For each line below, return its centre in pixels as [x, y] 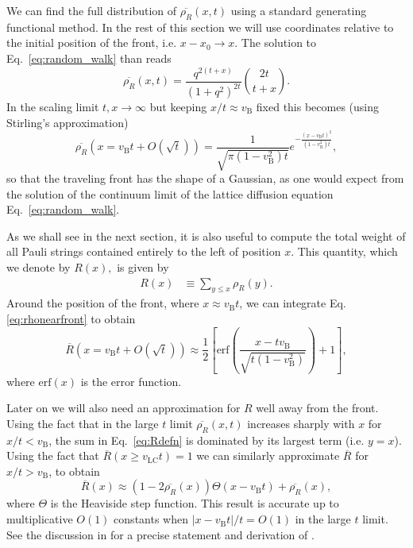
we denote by [39, 267]
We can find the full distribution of [92, 10]
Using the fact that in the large [83, 423]
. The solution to [276, 42]
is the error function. [131, 381]
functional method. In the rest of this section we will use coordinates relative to [200, 27]
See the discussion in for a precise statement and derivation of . [160, 534]
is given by [143, 267]
